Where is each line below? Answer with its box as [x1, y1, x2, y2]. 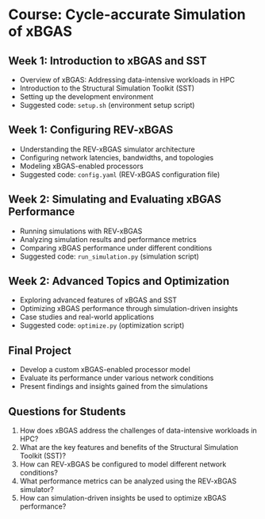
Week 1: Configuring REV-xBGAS [8, 123, 174, 136]
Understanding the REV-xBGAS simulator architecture [19, 144, 196, 154]
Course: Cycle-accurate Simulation [8, 6, 246, 24]
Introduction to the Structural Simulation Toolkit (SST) [19, 83, 195, 93]
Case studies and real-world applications [19, 312, 155, 322]
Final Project [8, 344, 71, 357]
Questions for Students [8, 405, 126, 418]
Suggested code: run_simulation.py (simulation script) [19, 252, 200, 261]
